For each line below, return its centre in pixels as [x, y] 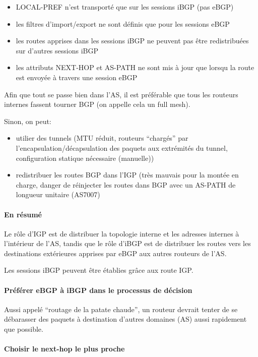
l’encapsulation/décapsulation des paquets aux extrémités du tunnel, [122, 147]
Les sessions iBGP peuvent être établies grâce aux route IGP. [99, 270]
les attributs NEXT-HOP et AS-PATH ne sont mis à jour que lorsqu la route [135, 67]
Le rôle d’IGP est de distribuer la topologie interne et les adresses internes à [122, 233]
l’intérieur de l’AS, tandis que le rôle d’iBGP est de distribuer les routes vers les [127, 243]
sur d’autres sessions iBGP [57, 50]
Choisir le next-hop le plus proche [64, 349]
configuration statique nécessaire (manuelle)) [85, 158]
